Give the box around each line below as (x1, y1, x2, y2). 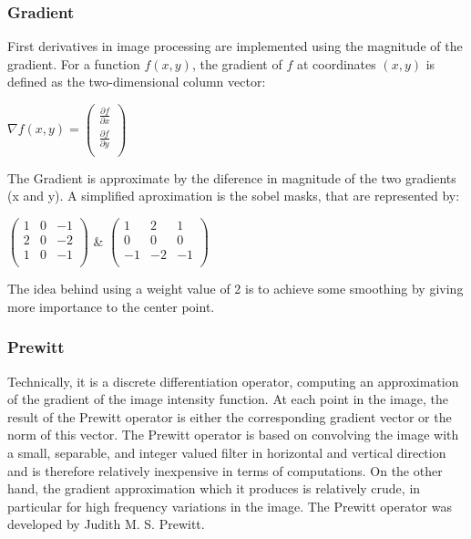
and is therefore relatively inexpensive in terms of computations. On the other (7, 461, 443, 480)
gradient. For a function (7, 54, 140, 73)
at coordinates (296, 54, 376, 73)
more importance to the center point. (7, 296, 215, 316)
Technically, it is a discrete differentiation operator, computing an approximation (7, 371, 459, 390)
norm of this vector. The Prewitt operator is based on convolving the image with (7, 425, 459, 444)
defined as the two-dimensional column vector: (7, 72, 266, 91)
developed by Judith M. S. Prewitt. (7, 514, 205, 534)
